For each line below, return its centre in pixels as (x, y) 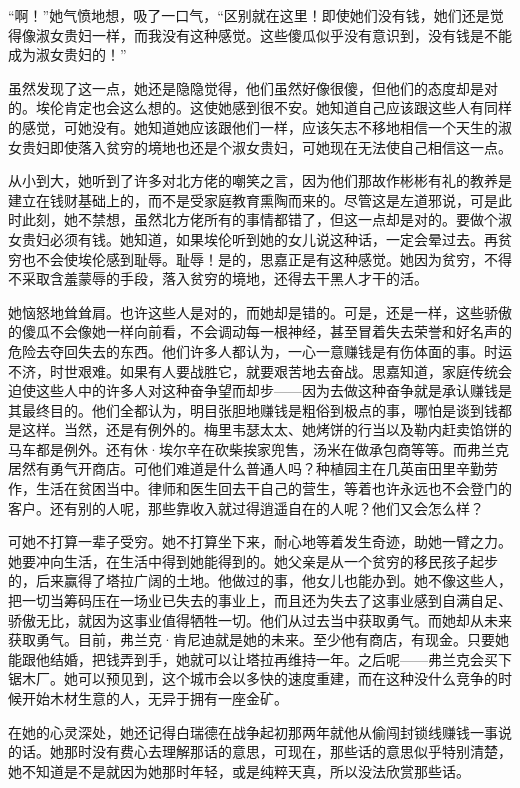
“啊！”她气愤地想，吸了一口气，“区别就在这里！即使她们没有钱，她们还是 (249, 15)
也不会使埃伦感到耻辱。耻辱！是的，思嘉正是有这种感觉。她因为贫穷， (252, 258)
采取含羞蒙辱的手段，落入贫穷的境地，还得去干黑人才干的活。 (224, 278)
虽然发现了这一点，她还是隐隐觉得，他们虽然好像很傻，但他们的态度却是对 (253, 87)
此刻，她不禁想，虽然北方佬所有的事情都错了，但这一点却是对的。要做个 (259, 219)
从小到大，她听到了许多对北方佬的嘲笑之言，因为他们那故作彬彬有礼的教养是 (260, 180)
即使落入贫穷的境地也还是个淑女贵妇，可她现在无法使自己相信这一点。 (280, 146)
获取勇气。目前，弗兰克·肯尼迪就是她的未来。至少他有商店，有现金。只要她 (258, 639)
